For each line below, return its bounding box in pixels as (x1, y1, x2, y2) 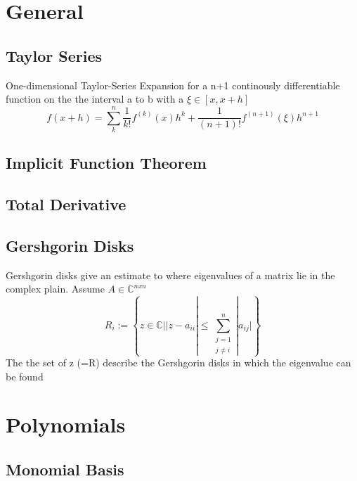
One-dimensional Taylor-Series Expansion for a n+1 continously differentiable (6, 77, 340, 92)
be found (6, 368, 44, 383)
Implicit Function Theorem (6, 152, 207, 174)
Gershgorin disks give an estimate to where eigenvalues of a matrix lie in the (6, 267, 335, 282)
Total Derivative (6, 193, 126, 215)
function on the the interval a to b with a (6, 91, 184, 106)
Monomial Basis (6, 458, 124, 480)
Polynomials (6, 410, 126, 439)
